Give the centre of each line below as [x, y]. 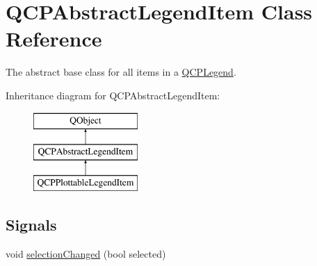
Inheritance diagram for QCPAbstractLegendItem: [113, 95]
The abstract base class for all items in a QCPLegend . [121, 72]
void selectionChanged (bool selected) [86, 253]
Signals [31, 224]
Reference [54, 39]
